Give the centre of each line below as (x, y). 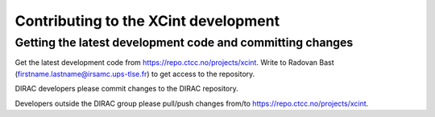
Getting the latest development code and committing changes (184, 42)
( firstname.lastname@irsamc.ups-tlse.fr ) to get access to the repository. (135, 74)
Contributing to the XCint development (147, 21)
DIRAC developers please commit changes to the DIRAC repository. (126, 89)
